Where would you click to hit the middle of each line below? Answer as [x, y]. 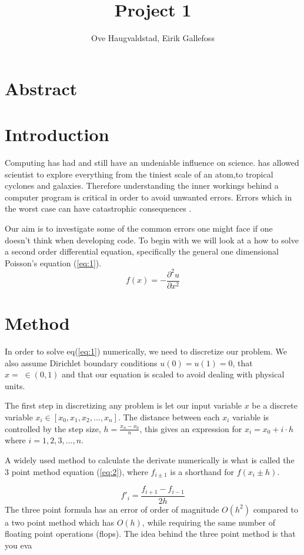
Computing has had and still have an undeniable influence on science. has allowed [152, 163]
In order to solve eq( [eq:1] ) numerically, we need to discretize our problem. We [146, 351]
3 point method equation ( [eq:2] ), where [76, 471]
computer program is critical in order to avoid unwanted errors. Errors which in [148, 197]
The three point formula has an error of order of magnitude [112, 509]
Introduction [57, 134]
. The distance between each [169, 417]
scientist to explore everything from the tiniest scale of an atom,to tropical [139, 174]
